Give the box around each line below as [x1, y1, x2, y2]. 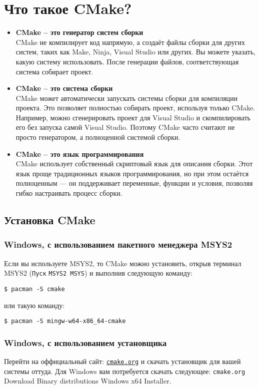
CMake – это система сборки [15, 83, 113, 93]
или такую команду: [4, 300, 65, 310]
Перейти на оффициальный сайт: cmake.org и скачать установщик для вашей [4, 356, 241, 366]
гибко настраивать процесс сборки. [15, 188, 122, 198]
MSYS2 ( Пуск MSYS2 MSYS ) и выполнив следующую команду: [4, 268, 192, 278]
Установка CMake [4, 212, 95, 228]
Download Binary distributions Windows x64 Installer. [4, 376, 171, 386]
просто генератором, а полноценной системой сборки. [15, 132, 180, 142]
